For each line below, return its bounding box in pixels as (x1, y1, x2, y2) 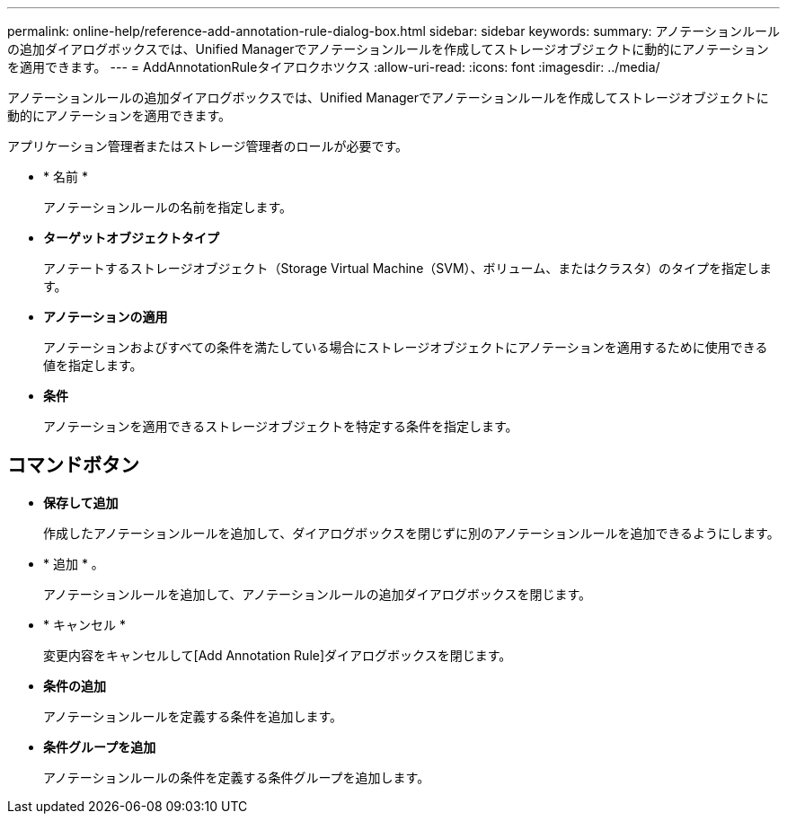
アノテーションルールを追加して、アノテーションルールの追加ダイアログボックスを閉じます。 (43, 586, 591, 602)
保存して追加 (43, 494, 119, 510)
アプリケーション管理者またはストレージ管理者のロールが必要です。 (7, 138, 409, 154)
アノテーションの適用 (43, 309, 168, 324)
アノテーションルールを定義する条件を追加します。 (43, 708, 343, 724)
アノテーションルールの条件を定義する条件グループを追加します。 (43, 769, 430, 785)
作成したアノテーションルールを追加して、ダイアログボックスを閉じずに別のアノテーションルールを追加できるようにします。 (43, 525, 780, 541)
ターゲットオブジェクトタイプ (43, 230, 219, 245)
